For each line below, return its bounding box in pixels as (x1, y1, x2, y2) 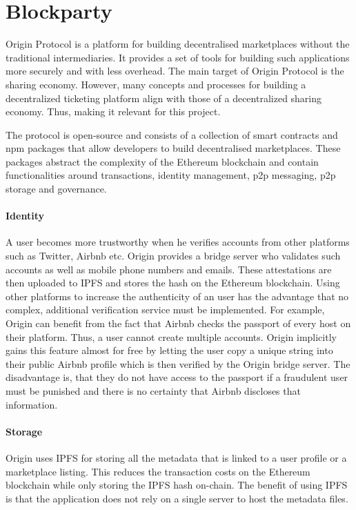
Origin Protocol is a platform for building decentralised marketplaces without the (6, 37, 350, 51)
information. (6, 397, 58, 411)
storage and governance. (6, 182, 107, 196)
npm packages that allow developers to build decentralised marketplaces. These (6, 141, 341, 155)
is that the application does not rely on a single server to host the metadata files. (6, 491, 348, 505)
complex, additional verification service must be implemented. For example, (6, 302, 325, 317)
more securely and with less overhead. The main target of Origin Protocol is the (6, 63, 344, 78)
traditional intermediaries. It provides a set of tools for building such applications (6, 50, 350, 64)
